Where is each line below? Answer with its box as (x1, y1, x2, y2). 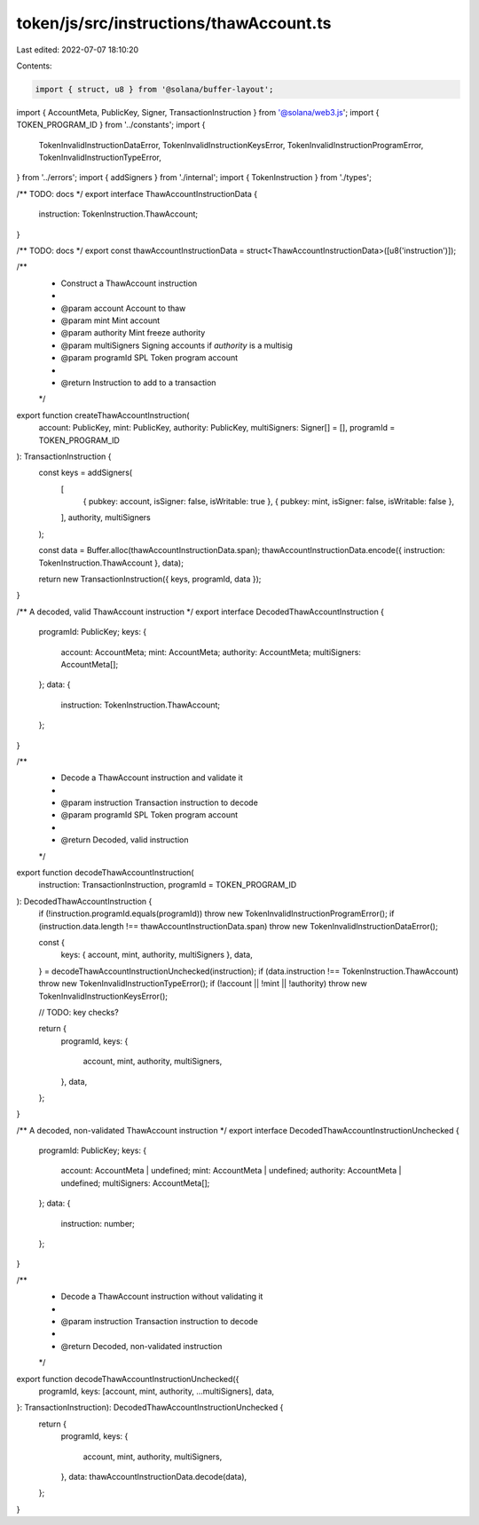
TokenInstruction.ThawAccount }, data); (38, 557, 184, 568)
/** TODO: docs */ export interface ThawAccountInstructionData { (16, 188, 257, 199)
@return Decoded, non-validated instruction (60, 1340, 223, 1351)
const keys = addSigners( (38, 467, 133, 478)
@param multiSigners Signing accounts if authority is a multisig (60, 340, 293, 351)
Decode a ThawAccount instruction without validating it (60, 1292, 263, 1302)
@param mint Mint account (60, 315, 161, 326)
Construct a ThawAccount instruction (60, 278, 198, 288)
